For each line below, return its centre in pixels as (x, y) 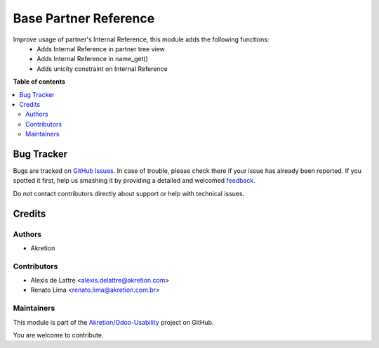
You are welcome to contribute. (58, 335)
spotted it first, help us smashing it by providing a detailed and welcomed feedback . (134, 181)
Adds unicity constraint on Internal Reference (102, 69)
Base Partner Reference (84, 18)
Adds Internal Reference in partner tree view (101, 49)
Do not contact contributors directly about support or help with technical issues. (129, 193)
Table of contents (39, 82)
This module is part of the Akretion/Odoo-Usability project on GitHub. (113, 322)
